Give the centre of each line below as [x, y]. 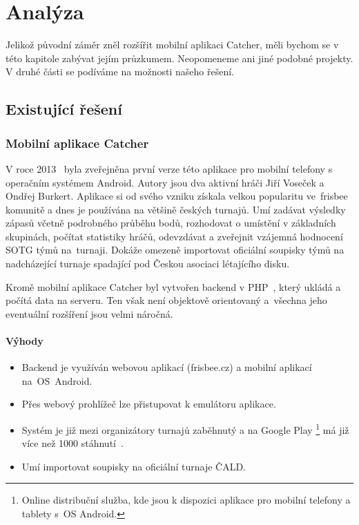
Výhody [25, 341]
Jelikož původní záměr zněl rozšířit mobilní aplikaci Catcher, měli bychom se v [172, 45]
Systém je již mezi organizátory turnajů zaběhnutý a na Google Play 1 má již [185, 429]
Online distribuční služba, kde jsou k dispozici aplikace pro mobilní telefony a [186, 500]
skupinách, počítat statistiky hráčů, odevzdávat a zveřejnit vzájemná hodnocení [174, 236]
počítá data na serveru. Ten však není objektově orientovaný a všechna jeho [166, 300]
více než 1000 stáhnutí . [72, 443]
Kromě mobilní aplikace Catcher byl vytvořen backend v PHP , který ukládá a [173, 286]
